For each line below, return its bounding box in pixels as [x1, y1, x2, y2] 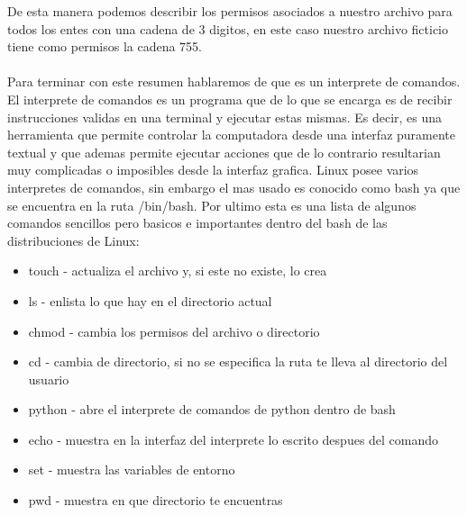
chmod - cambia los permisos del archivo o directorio [28, 321, 320, 340]
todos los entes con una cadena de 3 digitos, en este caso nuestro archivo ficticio [7, 19, 448, 38]
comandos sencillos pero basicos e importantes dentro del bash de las [7, 213, 388, 232]
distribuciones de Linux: [7, 230, 140, 249]
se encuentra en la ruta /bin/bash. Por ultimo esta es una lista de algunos [7, 195, 417, 214]
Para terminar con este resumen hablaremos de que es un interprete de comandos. [7, 72, 461, 91]
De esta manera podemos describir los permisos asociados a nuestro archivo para [7, 2, 453, 20]
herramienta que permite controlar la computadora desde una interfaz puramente [7, 125, 456, 144]
